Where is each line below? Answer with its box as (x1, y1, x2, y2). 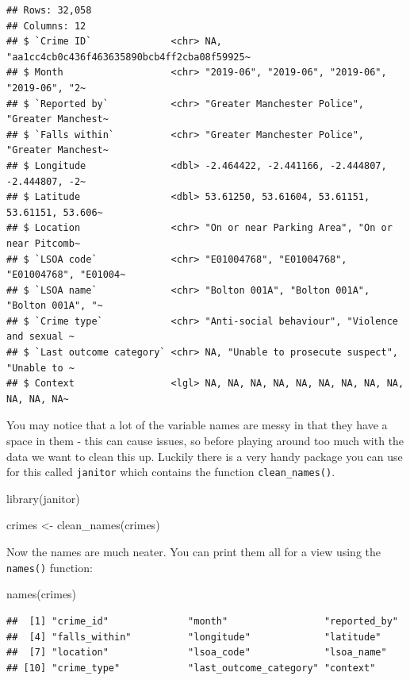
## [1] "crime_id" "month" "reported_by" (6, 615, 398, 627)
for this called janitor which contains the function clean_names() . (6, 463, 335, 480)
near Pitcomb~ (6, 237, 81, 249)
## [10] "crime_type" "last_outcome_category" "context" (6, 662, 376, 674)
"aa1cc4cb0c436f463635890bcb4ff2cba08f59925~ (6, 51, 251, 63)
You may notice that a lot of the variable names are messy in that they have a (6, 417, 388, 433)
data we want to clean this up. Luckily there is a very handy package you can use (6, 448, 403, 464)
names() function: (6, 559, 93, 575)
